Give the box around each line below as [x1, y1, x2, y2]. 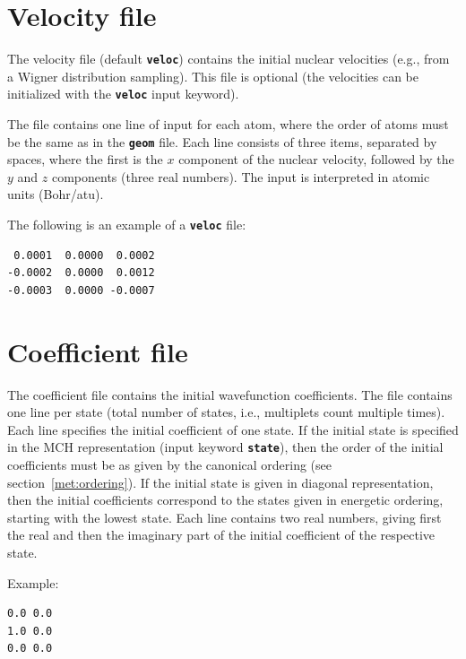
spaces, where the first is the [7, 150, 163, 169]
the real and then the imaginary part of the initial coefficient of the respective [7, 525, 436, 544]
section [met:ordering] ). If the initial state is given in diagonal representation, [7, 473, 434, 491]
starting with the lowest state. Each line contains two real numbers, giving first [7, 507, 442, 526]
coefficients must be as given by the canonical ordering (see [7, 455, 332, 474]
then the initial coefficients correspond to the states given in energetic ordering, [7, 490, 444, 509]
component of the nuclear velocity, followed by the [178, 150, 454, 169]
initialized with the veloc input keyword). [7, 84, 239, 103]
